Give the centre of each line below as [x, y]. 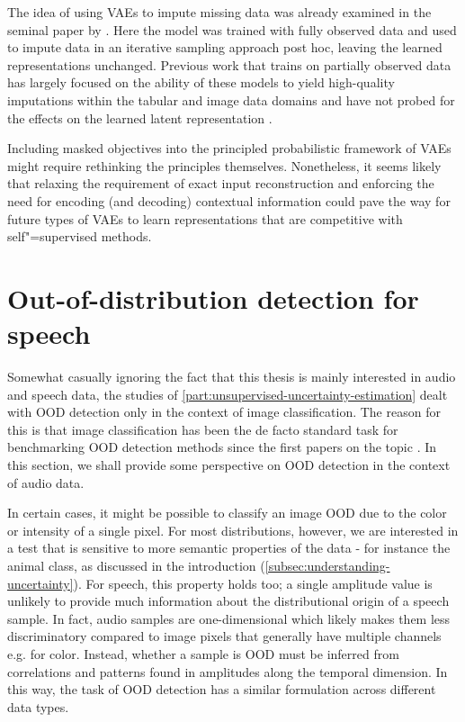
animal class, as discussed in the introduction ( [136, 565]
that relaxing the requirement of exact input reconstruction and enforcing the [221, 183]
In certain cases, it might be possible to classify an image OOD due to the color [227, 513]
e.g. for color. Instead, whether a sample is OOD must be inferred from [203, 653]
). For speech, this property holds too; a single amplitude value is [253, 583]
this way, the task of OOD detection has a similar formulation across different [222, 689]
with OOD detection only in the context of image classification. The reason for [224, 412]
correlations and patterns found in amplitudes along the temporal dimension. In [228, 671]
